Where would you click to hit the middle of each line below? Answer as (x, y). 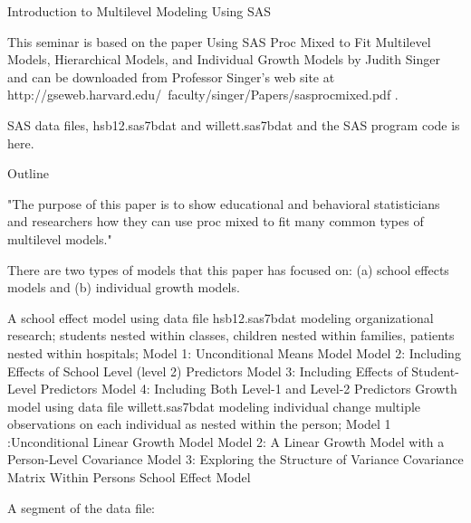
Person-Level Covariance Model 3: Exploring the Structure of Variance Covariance (235, 459)
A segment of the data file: (82, 507)
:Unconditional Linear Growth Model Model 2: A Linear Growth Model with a (226, 441)
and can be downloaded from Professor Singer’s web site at (171, 76)
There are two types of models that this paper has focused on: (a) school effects (228, 269)
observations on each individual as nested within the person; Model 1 (199, 424)
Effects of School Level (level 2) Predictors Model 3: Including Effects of (207, 371)
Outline (28, 173)
